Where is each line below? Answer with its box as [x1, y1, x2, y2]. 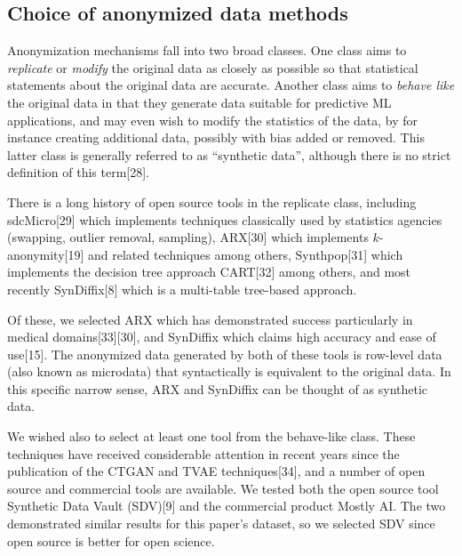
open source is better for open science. [7, 531, 215, 550]
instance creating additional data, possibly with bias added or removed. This [7, 128, 425, 147]
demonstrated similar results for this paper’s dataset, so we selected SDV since [7, 514, 435, 533]
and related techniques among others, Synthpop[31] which [88, 245, 403, 263]
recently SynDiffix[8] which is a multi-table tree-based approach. [7, 279, 357, 298]
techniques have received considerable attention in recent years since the [7, 444, 400, 463]
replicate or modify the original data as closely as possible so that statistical [7, 58, 418, 77]
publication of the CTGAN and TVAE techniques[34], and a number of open [7, 462, 426, 480]
